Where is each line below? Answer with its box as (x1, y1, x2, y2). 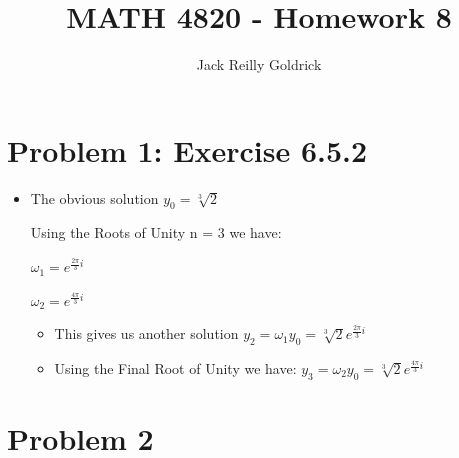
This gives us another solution (54, 323, 239, 344)
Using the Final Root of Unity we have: (54, 358, 297, 379)
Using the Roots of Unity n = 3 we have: (30, 222, 282, 243)
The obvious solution (30, 187, 159, 208)
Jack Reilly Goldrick (196, 54, 322, 75)
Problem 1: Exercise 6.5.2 (7, 129, 368, 170)
